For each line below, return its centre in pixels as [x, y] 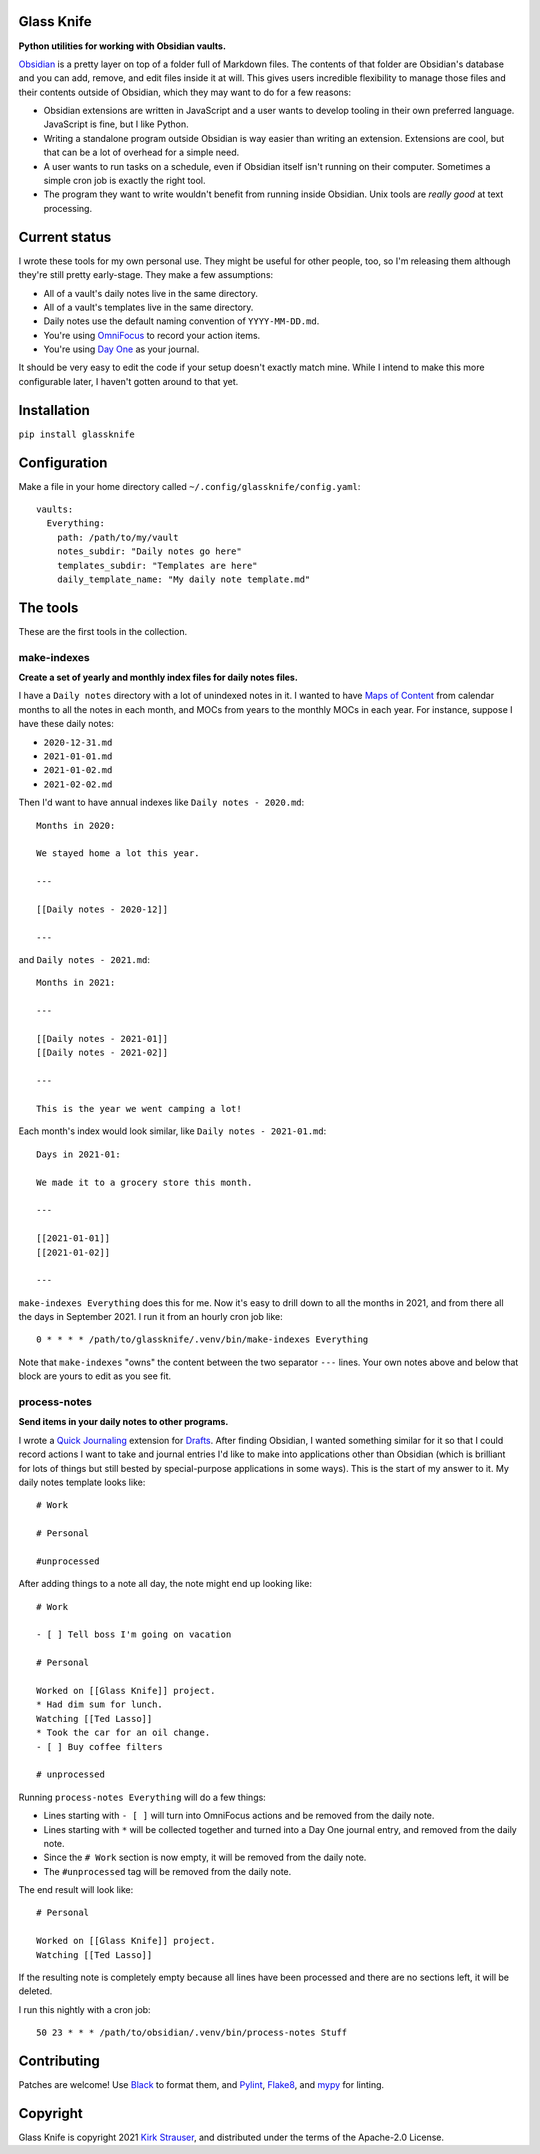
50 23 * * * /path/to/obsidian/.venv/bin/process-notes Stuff [192, 2033]
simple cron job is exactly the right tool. [124, 181]
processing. [68, 208]
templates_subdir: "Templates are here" [157, 565]
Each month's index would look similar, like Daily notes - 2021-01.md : [172, 1131]
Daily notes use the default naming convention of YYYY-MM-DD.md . [181, 321]
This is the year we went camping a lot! [139, 1108]
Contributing [59, 2061]
